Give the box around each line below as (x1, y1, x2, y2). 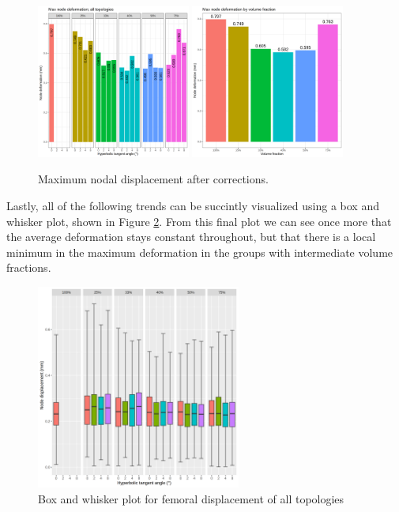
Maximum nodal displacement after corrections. (38, 171, 269, 187)
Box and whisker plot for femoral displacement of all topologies (38, 490, 344, 506)
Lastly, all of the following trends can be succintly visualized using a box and (6, 197, 379, 213)
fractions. (6, 259, 51, 276)
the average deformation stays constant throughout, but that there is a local (6, 228, 376, 245)
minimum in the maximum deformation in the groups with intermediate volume (6, 243, 393, 260)
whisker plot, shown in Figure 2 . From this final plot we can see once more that (6, 213, 392, 229)
